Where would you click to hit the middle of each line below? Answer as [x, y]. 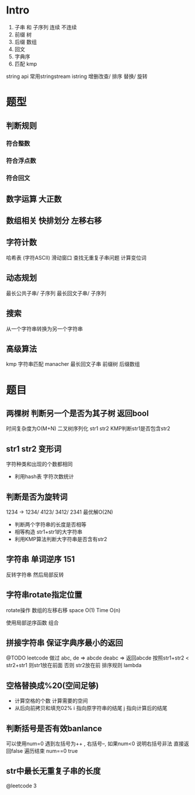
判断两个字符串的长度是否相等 [50, 524]
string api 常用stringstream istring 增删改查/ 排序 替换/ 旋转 [77, 76]
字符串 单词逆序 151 [41, 560]
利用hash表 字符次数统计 [44, 477]
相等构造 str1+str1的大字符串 [48, 532]
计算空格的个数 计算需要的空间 [51, 701]
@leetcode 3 [21, 786]
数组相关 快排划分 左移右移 [54, 221]
